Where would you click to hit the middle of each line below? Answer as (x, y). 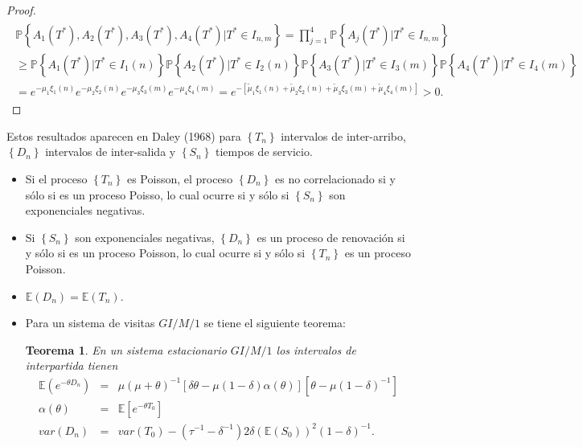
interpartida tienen (72, 365)
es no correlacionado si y (335, 178)
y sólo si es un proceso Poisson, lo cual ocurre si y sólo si (165, 253)
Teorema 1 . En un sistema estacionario (126, 349)
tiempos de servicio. (264, 152)
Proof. (21, 10)
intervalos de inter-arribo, (343, 135)
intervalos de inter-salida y (111, 152)
